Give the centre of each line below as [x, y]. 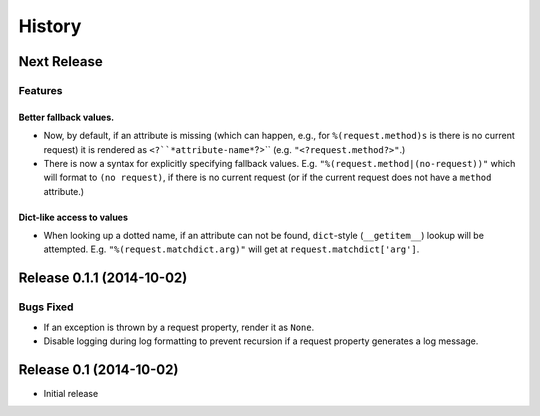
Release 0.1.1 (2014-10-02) [103, 278]
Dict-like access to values [73, 217]
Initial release [71, 393]
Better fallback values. [66, 117]
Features [40, 90]
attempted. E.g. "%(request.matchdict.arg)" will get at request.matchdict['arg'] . [231, 249]
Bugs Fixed [46, 307]
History [50, 26]
